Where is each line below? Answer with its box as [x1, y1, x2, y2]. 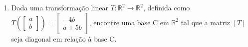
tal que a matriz [181, 17, 231, 27]
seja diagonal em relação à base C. [11, 33, 117, 44]
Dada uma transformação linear [11, 2, 108, 12]
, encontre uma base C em [89, 17, 169, 27]
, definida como [143, 2, 190, 12]
